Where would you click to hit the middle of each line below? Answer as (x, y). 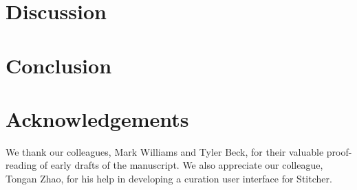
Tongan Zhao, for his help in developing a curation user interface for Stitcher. (169, 179)
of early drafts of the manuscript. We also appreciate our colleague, (181, 165)
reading (21, 165)
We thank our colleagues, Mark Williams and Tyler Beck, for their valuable (165, 151)
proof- (339, 151)
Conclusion (59, 65)
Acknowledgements (97, 118)
